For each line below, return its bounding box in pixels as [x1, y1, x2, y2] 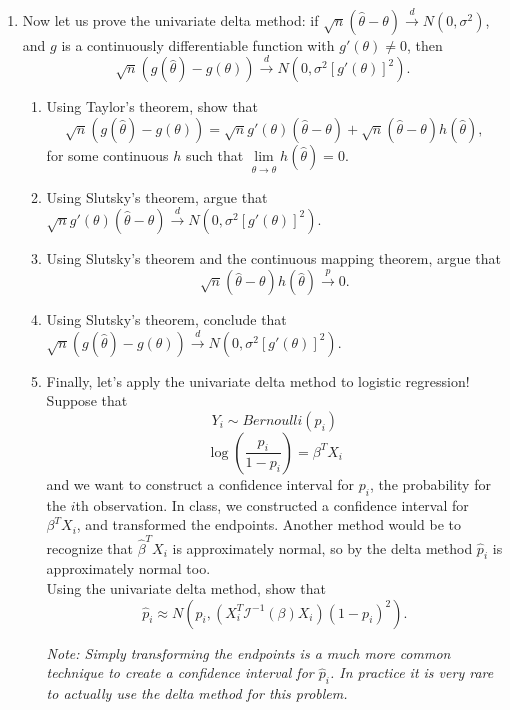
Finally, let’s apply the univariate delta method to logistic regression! [46, 370, 470, 391]
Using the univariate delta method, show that [46, 578, 327, 599]
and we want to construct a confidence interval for [46, 473, 354, 494]
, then [407, 34, 443, 55]
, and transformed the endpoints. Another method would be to [76, 514, 461, 535]
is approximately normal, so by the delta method [172, 537, 473, 558]
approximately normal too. [46, 558, 211, 579]
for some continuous [46, 144, 169, 165]
